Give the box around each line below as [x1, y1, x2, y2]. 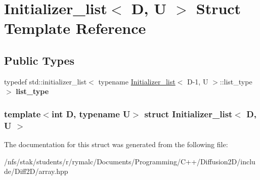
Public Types [4, 52, 75, 68]
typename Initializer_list [98, 76, 176, 86]
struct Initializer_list [144, 107, 233, 120]
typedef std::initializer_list [4, 76, 87, 86]
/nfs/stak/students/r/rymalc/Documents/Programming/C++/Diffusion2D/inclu [4, 156, 255, 166]
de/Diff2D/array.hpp [4, 166, 68, 176]
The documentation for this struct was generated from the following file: [4, 139, 228, 150]
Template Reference [4, 18, 146, 38]
